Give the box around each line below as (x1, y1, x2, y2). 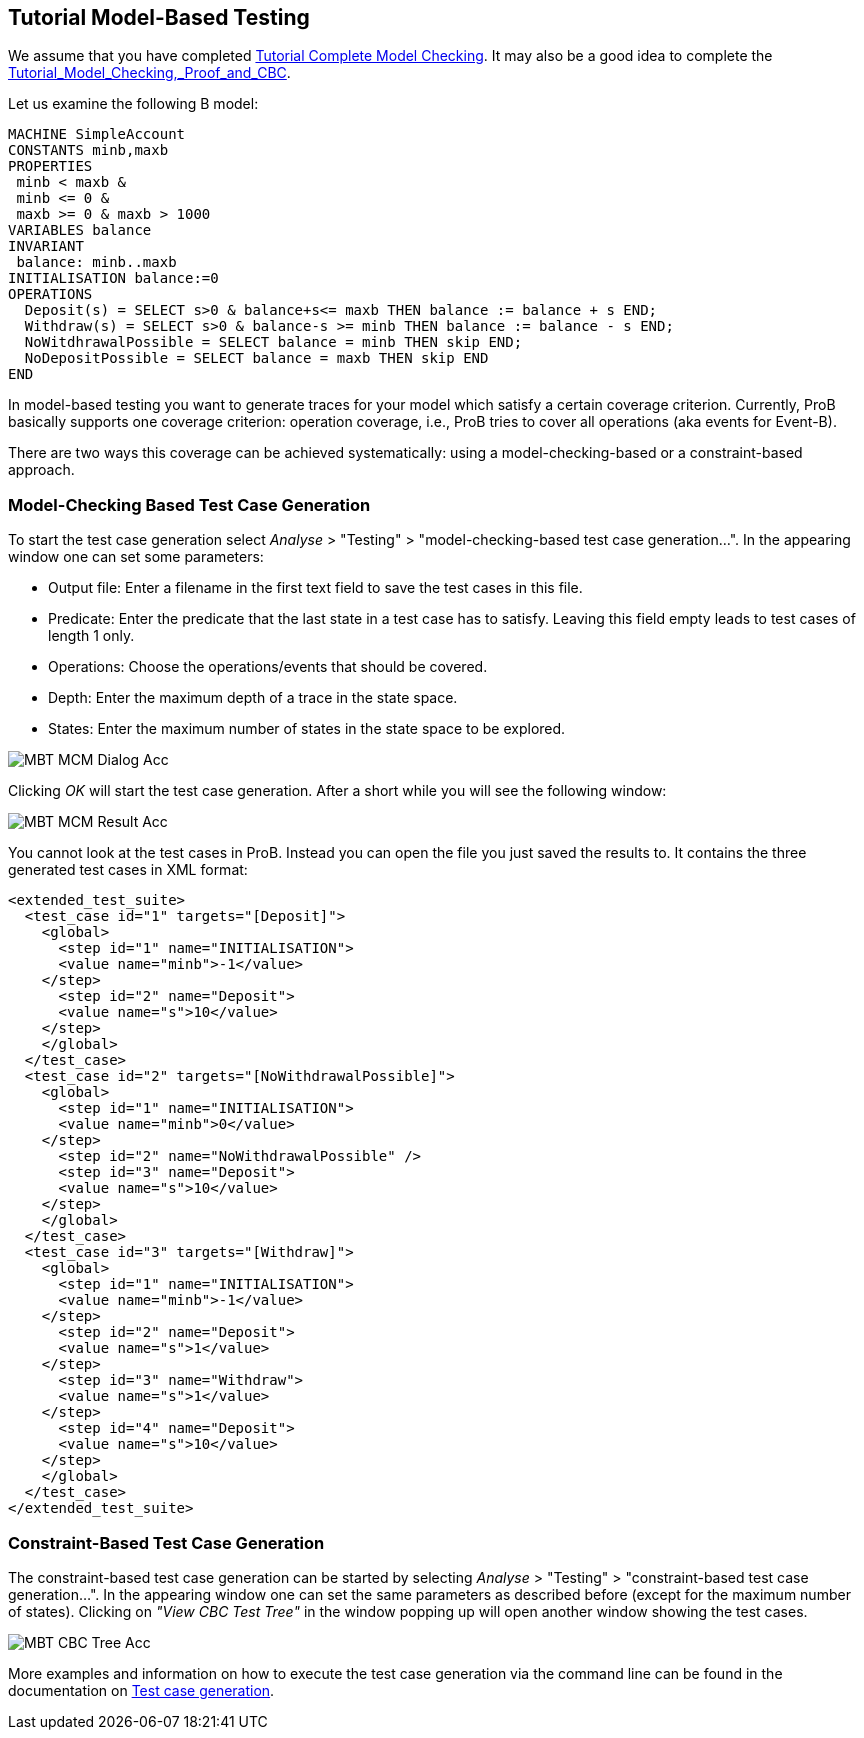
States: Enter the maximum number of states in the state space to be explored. (48, 720, 566, 738)
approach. (8, 461, 75, 479)
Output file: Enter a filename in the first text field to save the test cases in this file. (48, 579, 583, 597)
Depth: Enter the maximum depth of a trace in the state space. (48, 689, 458, 707)
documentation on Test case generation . (8, 1681, 275, 1699)
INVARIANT (8, 238, 84, 255)
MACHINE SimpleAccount (8, 126, 186, 143)
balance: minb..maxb (16, 254, 177, 271)
